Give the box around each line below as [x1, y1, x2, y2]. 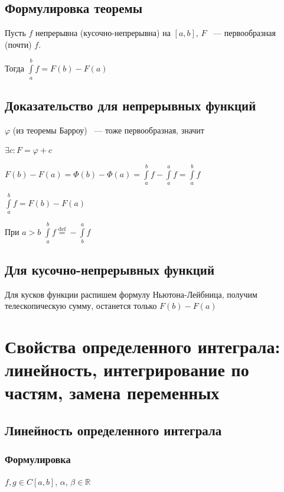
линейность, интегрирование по [5, 357, 249, 382]
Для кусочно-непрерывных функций [5, 260, 215, 278]
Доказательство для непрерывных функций [5, 96, 256, 114]
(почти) [5, 38, 32, 50]
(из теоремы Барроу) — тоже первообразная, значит [12, 123, 204, 136]
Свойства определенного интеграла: [5, 334, 280, 359]
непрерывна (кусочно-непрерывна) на [35, 27, 171, 39]
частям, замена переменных [5, 380, 220, 405]
